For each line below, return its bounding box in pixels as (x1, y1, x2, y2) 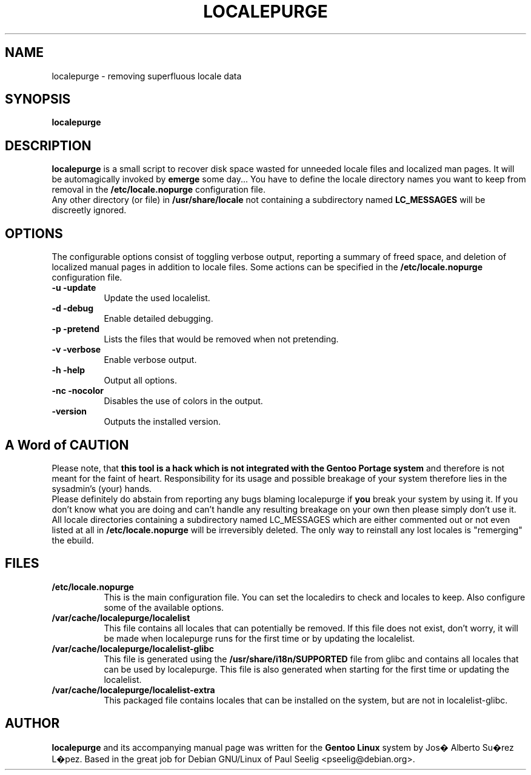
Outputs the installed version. (104, 416, 221, 427)
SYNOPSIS (5, 91, 71, 107)
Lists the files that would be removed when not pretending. (104, 334, 339, 345)
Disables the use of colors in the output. (104, 396, 263, 407)
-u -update (52, 282, 96, 293)
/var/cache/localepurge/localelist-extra (52, 684, 215, 695)
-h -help (52, 365, 85, 376)
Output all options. (104, 375, 177, 386)
